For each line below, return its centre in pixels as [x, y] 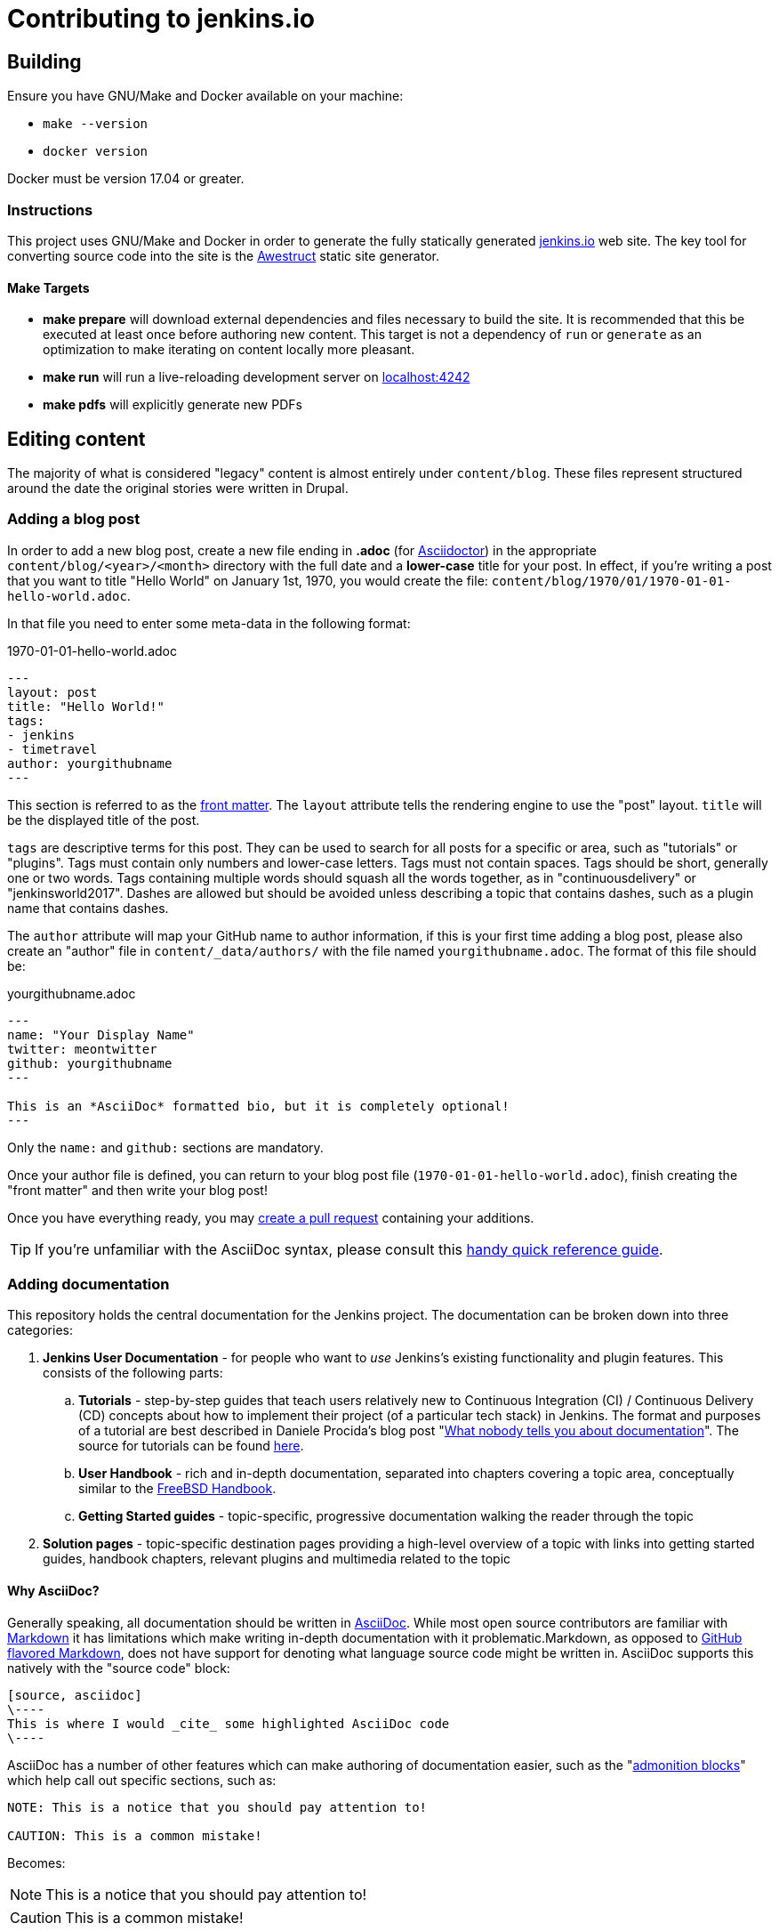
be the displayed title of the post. [104, 820]
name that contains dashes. [88, 908]
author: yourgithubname [90, 763]
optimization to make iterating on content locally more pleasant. [229, 350]
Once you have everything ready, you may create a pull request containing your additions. [271, 1217]
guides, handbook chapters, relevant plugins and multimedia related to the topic [277, 1559]
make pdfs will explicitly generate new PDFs [173, 405]
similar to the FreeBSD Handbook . [177, 1489]
